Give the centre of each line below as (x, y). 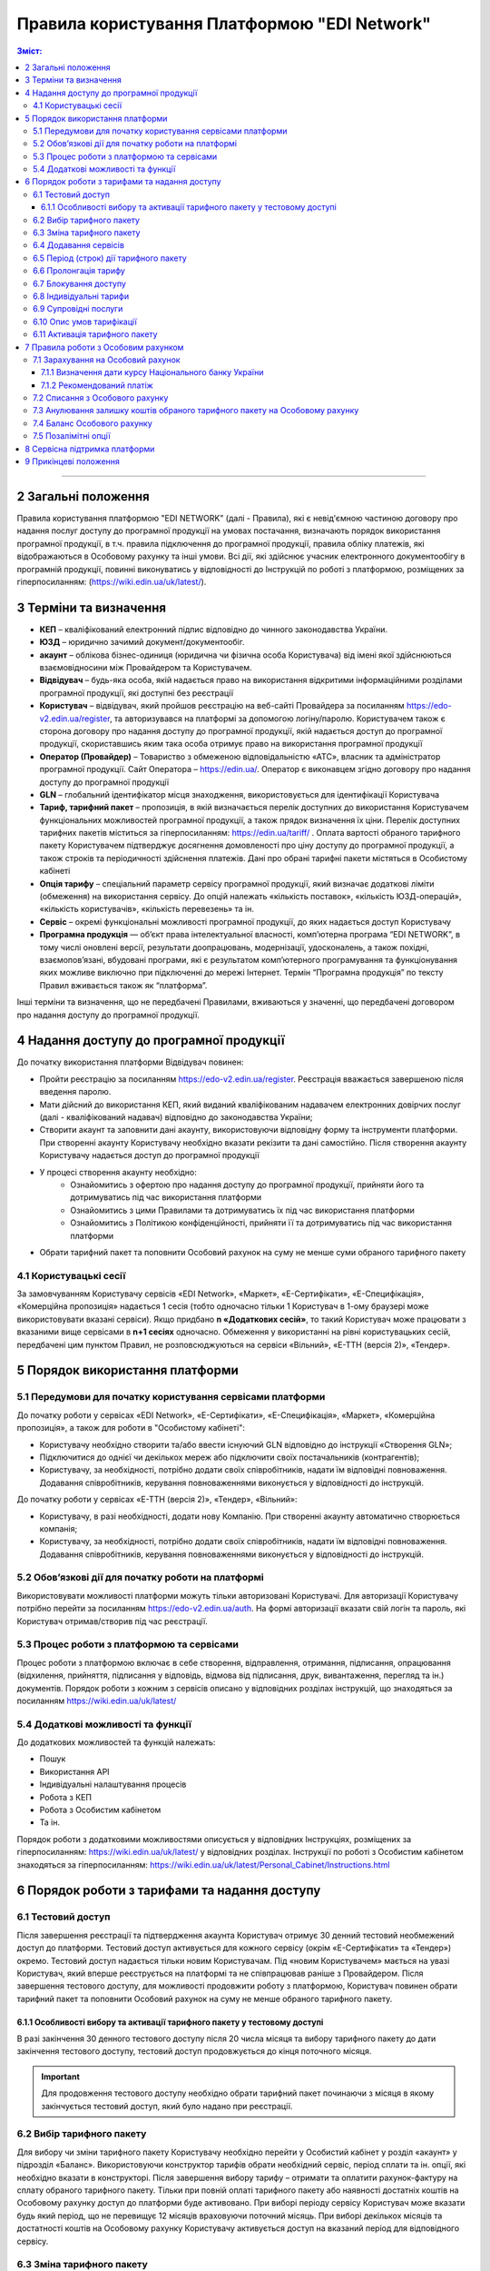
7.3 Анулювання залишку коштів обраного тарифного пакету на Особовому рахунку (196, 411)
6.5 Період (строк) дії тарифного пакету (110, 258)
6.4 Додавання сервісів (78, 245)
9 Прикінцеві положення (72, 461)
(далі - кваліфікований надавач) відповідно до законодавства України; (176, 1117)
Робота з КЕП (66, 1797)
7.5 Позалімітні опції (72, 436)
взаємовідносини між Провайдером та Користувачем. (146, 667)
